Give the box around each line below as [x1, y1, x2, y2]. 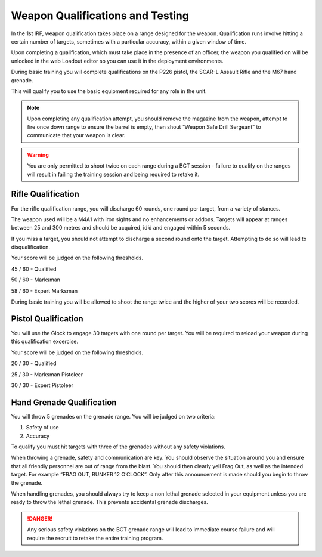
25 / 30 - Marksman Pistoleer [11, 370, 83, 378]
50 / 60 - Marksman [11, 276, 61, 283]
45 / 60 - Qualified [11, 265, 57, 273]
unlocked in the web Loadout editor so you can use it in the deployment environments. [11, 57, 224, 64]
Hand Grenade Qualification [11, 397, 117, 407]
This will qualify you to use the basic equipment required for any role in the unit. [11, 87, 207, 95]
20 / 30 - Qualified [11, 360, 57, 367]
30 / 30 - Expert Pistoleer [11, 382, 74, 389]
